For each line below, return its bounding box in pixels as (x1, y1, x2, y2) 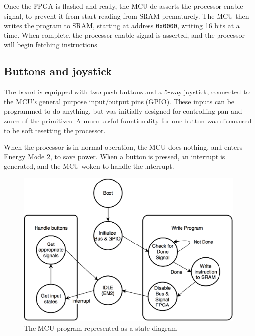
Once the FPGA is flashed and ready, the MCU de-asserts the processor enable (4, 1, 243, 11)
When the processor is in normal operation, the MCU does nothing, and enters (4, 142, 243, 152)
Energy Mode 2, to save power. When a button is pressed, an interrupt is (4, 151, 225, 161)
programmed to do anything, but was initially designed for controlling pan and (4, 106, 242, 116)
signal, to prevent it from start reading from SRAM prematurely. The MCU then (4, 10, 249, 21)
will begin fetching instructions (4, 39, 97, 50)
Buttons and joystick (4, 63, 112, 79)
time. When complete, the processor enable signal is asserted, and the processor (4, 30, 245, 40)
